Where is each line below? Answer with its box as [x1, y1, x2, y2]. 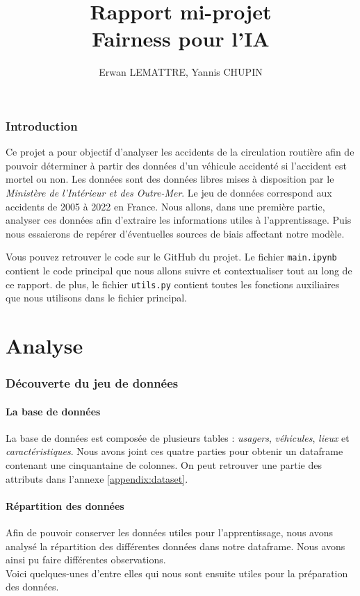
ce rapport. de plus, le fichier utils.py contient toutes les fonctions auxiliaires [6, 276, 340, 291]
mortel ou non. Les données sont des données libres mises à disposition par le [6, 172, 334, 186]
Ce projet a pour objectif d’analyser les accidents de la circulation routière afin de [6, 144, 354, 159]
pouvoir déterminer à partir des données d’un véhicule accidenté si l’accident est [6, 158, 347, 172]
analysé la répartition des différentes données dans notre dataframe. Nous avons [6, 538, 345, 553]
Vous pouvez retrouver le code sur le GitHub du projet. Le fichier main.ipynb [6, 249, 337, 264]
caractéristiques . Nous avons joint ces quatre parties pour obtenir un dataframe [6, 444, 343, 458]
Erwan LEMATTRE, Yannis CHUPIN [99, 65, 263, 79]
